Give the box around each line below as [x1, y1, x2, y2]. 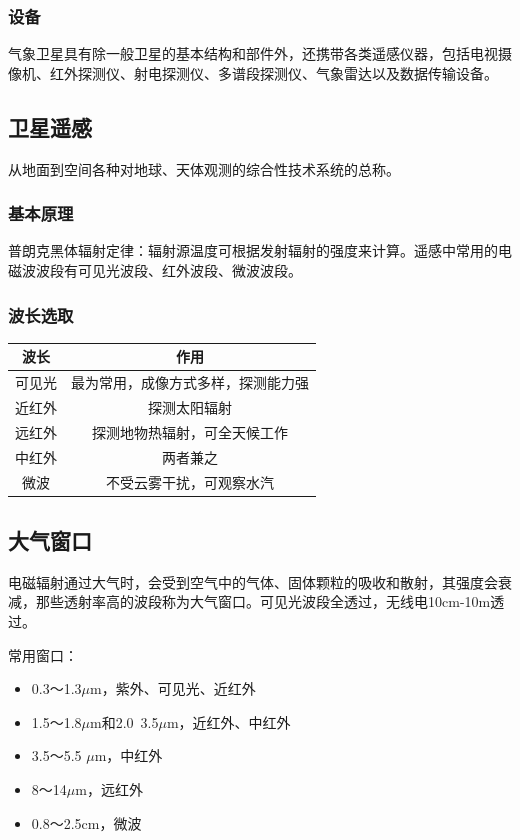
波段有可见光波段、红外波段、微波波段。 [35, 260, 302, 281]
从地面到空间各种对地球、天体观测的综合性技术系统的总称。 [8, 158, 400, 179]
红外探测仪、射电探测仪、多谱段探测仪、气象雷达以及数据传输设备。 [49, 62, 498, 83]
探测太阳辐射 [148, 397, 232, 418]
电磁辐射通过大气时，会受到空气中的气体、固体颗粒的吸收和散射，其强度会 [8, 571, 498, 592]
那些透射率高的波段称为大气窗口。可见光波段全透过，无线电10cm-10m [35, 591, 491, 612]
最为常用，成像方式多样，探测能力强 [71, 372, 309, 393]
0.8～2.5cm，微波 [31, 812, 142, 833]
